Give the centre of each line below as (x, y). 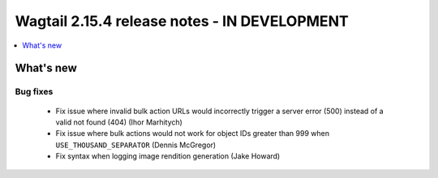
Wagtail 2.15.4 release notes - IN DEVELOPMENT (182, 21)
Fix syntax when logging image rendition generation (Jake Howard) (168, 156)
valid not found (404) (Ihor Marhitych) (119, 122)
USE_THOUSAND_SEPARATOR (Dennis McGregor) (136, 145)
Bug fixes (34, 91)
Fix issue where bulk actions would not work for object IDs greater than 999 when (193, 133)
